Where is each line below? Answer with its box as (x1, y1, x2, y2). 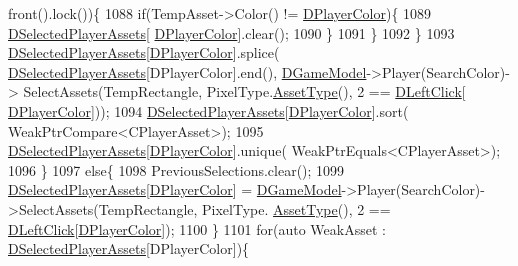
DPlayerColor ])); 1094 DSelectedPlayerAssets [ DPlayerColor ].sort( (8, 100, 409, 121)
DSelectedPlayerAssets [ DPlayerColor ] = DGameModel (8, 179, 342, 200)
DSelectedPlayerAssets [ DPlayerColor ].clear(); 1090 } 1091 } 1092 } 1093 (8, 22, 455, 43)
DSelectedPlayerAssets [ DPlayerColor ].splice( (8, 42, 280, 63)
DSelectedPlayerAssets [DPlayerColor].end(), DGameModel (8, 61, 367, 82)
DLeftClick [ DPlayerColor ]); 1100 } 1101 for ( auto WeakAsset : (8, 218, 386, 239)
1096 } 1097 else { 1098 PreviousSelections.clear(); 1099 (8, 159, 345, 180)
